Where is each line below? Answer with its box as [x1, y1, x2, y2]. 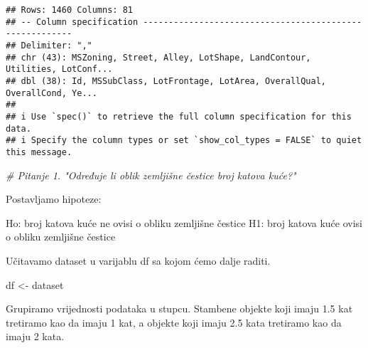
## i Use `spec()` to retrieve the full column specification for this [6, 111, 352, 122]
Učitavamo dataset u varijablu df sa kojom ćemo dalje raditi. [6, 253, 271, 268]
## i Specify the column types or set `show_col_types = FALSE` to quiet [6, 135, 362, 146]
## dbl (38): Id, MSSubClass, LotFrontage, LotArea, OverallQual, [6, 75, 327, 86]
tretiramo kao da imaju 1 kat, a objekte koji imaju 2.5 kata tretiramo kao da [6, 315, 342, 329]
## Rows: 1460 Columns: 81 [6, 5, 133, 15]
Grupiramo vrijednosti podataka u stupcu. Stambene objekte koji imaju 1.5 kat [6, 301, 353, 316]
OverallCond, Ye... [6, 88, 97, 98]
